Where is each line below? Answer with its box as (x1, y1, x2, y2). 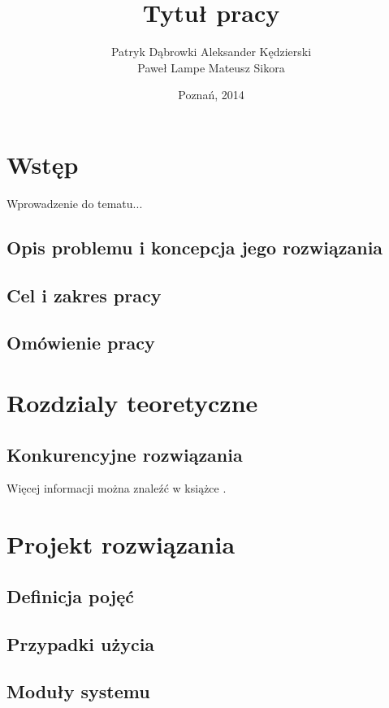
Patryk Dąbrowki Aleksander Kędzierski (110, 43, 312, 60)
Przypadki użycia (6, 631, 155, 656)
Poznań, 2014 (178, 86, 244, 103)
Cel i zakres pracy (6, 282, 162, 307)
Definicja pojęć (6, 583, 135, 608)
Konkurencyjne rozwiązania (6, 441, 243, 467)
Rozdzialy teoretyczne (6, 385, 258, 419)
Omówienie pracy (6, 330, 155, 355)
